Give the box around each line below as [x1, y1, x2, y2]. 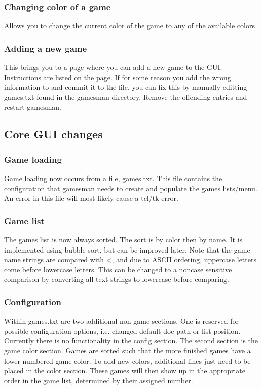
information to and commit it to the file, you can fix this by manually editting [4, 82, 247, 92]
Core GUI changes [4, 126, 103, 142]
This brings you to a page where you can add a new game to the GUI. [4, 62, 222, 73]
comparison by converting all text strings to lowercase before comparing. [4, 274, 229, 285]
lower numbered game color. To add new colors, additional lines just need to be [4, 355, 251, 366]
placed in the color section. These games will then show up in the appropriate [4, 365, 246, 376]
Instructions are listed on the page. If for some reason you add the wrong [4, 72, 231, 82]
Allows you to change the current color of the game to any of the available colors [4, 20, 255, 31]
